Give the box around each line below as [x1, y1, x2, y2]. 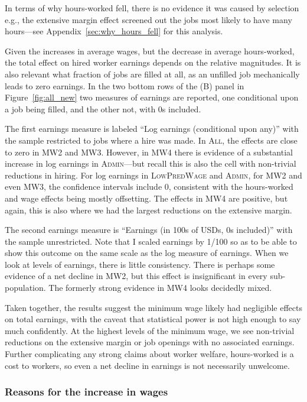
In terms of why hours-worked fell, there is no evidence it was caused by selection [5, 2, 299, 14]
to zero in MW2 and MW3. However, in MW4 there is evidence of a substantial [5, 145, 293, 158]
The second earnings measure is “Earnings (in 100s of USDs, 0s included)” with [5, 223, 293, 236]
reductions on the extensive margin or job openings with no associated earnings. [5, 336, 295, 348]
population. [5, 281, 46, 294]
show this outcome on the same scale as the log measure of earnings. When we [5, 247, 289, 259]
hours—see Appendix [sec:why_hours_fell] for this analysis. [5, 25, 223, 37]
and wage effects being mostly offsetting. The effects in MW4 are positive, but [5, 192, 288, 204]
